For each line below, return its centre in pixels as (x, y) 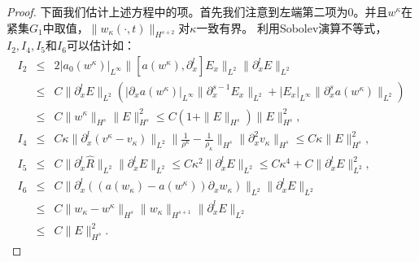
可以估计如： (100, 45)
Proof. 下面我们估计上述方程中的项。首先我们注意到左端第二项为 (177, 11)
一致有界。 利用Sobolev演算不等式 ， (292, 27)
